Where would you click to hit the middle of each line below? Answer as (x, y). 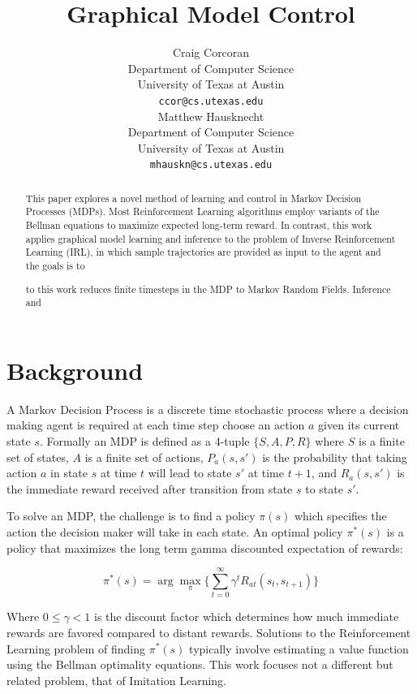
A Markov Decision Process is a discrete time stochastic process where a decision (208, 409)
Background (75, 370)
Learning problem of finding (76, 648)
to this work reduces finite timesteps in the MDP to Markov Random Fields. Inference (208, 289)
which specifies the (340, 516)
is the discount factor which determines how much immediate (247, 616)
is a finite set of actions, (144, 457)
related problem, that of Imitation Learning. (117, 680)
